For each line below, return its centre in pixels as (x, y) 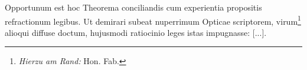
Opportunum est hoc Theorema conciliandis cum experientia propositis (133, 7)
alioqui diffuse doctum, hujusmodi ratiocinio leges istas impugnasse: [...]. (136, 32)
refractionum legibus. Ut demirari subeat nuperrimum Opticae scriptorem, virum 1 (153, 20)
